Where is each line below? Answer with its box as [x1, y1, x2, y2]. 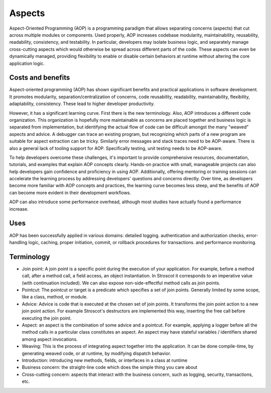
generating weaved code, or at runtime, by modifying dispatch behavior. [22, 350, 172, 356]
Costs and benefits [9, 73, 70, 82]
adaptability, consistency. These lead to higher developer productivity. [9, 101, 155, 107]
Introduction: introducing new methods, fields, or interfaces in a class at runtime [22, 357, 188, 363]
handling [9, 239, 28, 245]
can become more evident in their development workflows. [9, 189, 131, 196]
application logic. [9, 60, 45, 66]
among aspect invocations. [22, 336, 78, 342]
